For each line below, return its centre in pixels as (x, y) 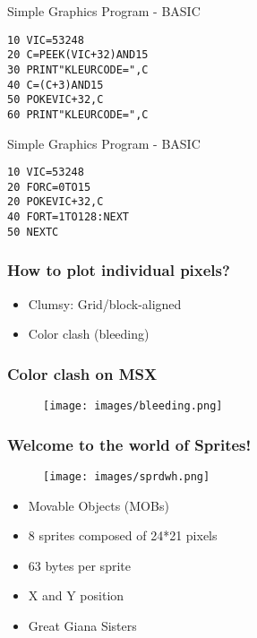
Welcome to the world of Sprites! (129, 444)
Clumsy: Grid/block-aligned (105, 303)
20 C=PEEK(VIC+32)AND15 (78, 55)
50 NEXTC (33, 232)
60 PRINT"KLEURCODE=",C (78, 114)
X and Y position (76, 595)
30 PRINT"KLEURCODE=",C (78, 69)
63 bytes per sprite (79, 565)
